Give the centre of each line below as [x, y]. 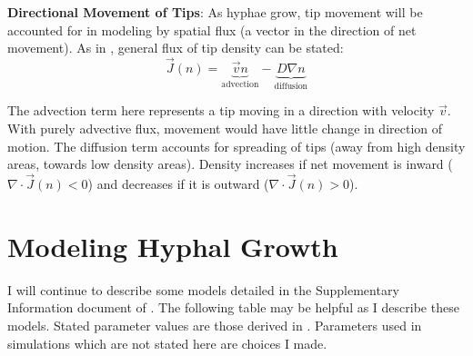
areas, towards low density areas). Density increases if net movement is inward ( [230, 164]
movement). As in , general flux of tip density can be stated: [176, 48]
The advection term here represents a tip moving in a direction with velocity [221, 110]
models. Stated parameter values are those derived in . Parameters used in [215, 325]
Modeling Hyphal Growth [173, 246]
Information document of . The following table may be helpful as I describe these [233, 307]
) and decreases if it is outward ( [178, 184]
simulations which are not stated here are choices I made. [167, 343]
